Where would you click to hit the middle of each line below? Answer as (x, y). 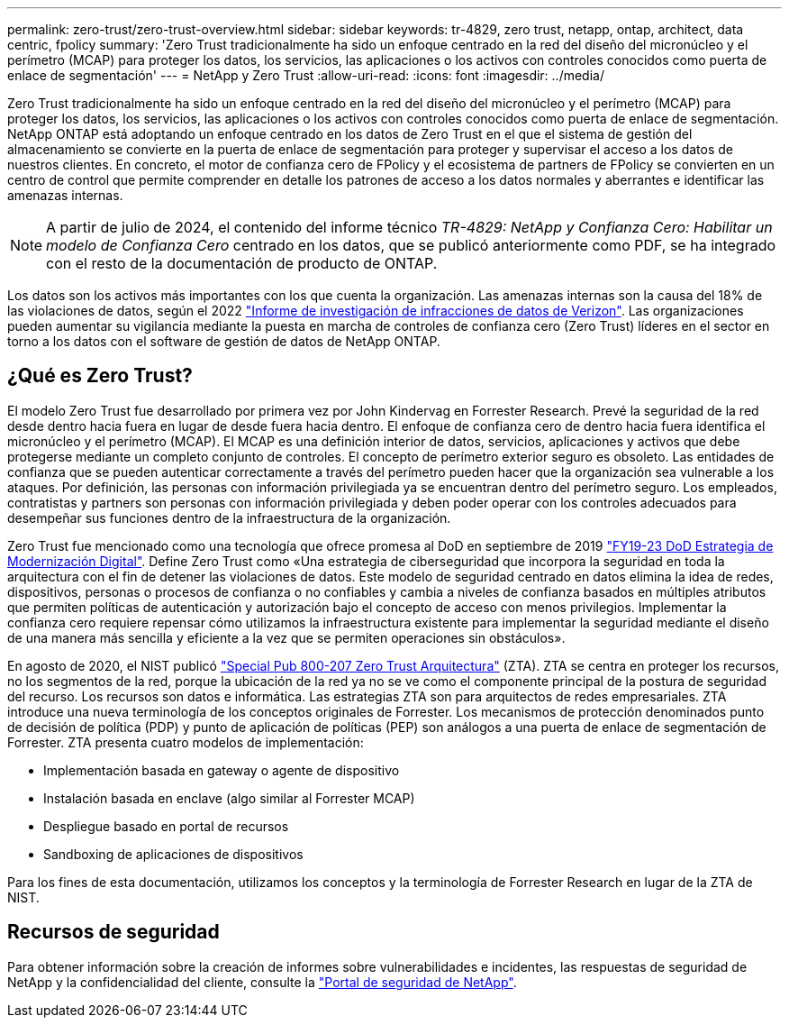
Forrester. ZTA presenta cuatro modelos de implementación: (186, 742)
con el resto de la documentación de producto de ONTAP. (242, 263)
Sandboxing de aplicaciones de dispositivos (173, 854)
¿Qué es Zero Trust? (100, 376)
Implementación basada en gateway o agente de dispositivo (222, 770)
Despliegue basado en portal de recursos (166, 826)
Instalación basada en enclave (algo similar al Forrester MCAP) (229, 798)
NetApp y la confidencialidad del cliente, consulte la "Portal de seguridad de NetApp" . (262, 982)
